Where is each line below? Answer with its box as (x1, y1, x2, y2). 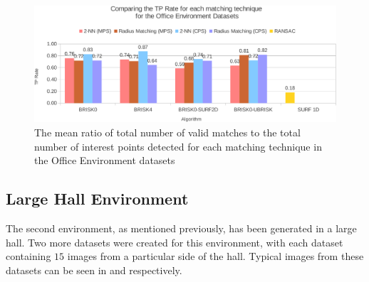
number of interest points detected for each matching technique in (34, 139, 322, 153)
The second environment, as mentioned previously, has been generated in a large (6, 220, 357, 235)
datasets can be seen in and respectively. (6, 262, 182, 277)
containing (6, 249, 51, 264)
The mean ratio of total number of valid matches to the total (34, 124, 301, 139)
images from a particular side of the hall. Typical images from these (67, 249, 364, 264)
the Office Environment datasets (34, 153, 175, 168)
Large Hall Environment (6, 188, 189, 210)
